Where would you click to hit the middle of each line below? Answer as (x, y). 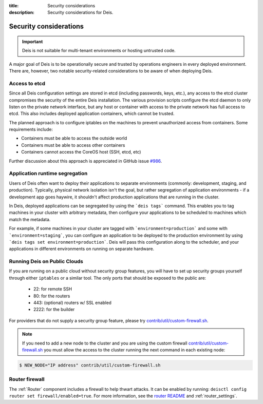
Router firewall (27, 379)
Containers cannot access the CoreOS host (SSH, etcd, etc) (81, 152)
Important (33, 41)
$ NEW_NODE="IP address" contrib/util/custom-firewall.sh (90, 365)
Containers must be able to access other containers (73, 145)
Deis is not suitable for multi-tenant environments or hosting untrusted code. (99, 51)
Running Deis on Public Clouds (46, 262)
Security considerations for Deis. (80, 13)
